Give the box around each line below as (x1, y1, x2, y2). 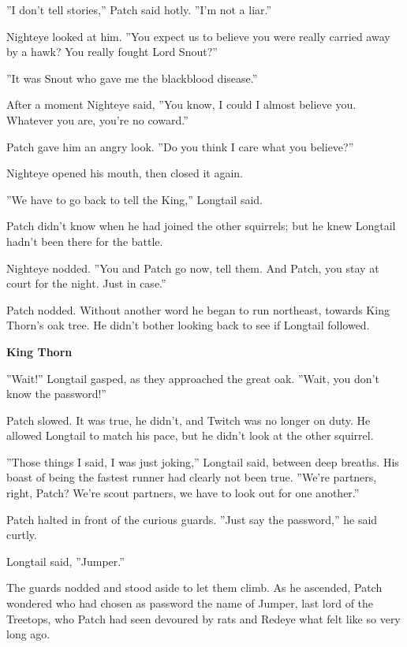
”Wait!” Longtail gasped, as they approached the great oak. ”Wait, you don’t (6, 370, 379, 386)
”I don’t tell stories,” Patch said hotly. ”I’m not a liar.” (6, 2, 272, 17)
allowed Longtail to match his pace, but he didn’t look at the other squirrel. (6, 427, 374, 444)
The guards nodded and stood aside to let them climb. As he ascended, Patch (6, 579, 383, 596)
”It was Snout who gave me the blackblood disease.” (6, 69, 258, 86)
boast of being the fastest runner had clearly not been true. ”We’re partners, (6, 469, 377, 485)
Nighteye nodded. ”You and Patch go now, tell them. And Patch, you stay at (6, 259, 379, 276)
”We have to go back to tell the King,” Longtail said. (6, 191, 263, 207)
